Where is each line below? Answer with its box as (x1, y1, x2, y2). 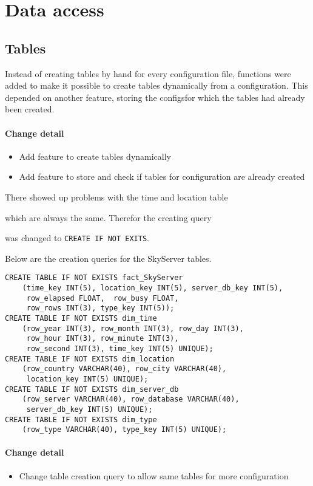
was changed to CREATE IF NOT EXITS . (5, 231, 149, 244)
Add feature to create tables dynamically (19, 149, 172, 162)
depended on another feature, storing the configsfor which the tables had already (5, 91, 305, 103)
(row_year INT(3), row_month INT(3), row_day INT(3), (22, 324, 244, 333)
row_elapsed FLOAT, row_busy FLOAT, (26, 293, 179, 303)
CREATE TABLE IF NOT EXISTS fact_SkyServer (5, 273, 183, 282)
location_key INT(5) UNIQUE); (26, 374, 149, 383)
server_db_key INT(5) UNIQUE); (26, 405, 153, 414)
